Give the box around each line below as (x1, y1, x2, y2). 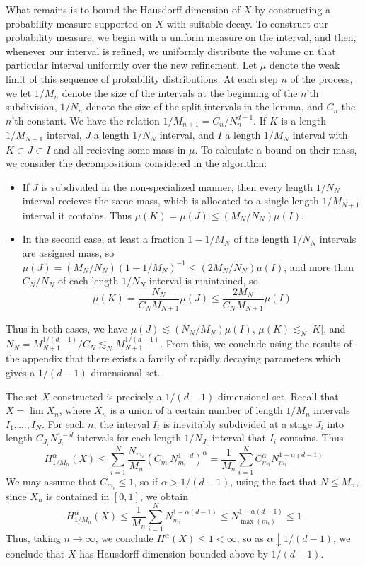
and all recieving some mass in (53, 141, 186, 156)
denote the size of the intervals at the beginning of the (62, 85, 298, 100)
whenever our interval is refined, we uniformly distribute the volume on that (6, 43, 336, 58)
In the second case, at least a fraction (22, 231, 185, 246)
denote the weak (269, 57, 340, 72)
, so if (134, 473, 158, 488)
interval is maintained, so (149, 273, 258, 288)
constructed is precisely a (52, 388, 162, 403)
